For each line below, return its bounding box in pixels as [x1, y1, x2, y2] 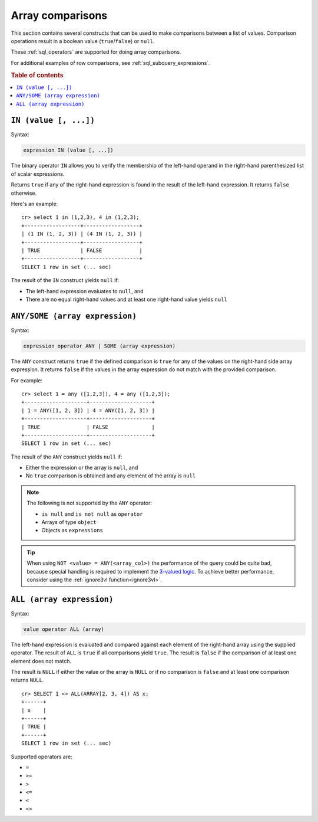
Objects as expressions [41, 527, 103, 534]
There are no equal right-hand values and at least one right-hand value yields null [25, 296, 228, 303]
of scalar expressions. [11, 170, 65, 177]
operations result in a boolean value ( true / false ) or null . [11, 37, 155, 44]
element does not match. [11, 657, 72, 664]
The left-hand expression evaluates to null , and [25, 287, 144, 294]
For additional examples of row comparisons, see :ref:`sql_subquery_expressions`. [11, 59, 210, 66]
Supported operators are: [11, 753, 73, 760]
